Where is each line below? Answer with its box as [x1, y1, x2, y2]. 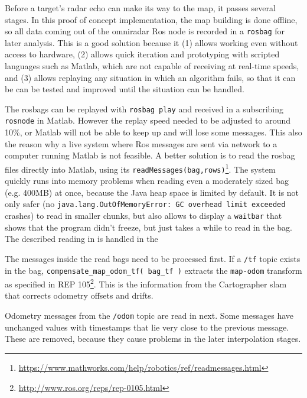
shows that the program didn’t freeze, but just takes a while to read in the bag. [5, 221, 292, 233]
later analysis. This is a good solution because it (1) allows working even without [5, 36, 298, 48]
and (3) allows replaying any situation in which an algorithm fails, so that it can [5, 71, 296, 83]
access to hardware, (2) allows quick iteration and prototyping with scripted [5, 48, 280, 60]
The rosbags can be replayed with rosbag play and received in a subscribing [5, 102, 283, 115]
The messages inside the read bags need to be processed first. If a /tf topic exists [5, 252, 301, 264]
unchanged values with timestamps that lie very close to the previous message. [5, 321, 289, 333]
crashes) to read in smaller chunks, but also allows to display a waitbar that [5, 209, 282, 222]
